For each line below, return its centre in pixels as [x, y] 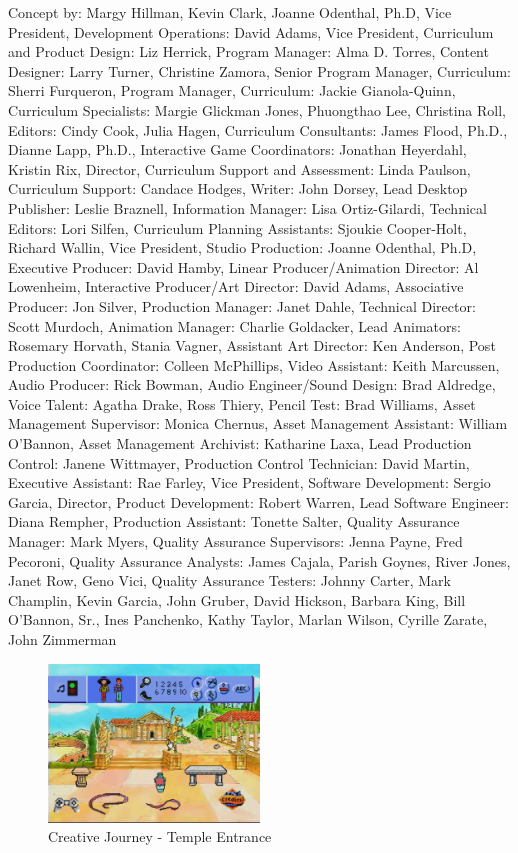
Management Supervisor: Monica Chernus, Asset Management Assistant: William [258, 423]
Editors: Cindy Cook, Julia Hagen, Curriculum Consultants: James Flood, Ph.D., [258, 129]
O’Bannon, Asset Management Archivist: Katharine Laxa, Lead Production [240, 443]
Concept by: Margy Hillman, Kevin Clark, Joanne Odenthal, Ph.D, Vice [230, 12]
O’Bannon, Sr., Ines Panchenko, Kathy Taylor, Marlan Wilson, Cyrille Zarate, [248, 619]
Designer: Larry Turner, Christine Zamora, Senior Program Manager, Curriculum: [259, 70]
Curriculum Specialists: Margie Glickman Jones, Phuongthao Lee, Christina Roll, [257, 109]
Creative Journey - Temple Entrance [160, 836]
